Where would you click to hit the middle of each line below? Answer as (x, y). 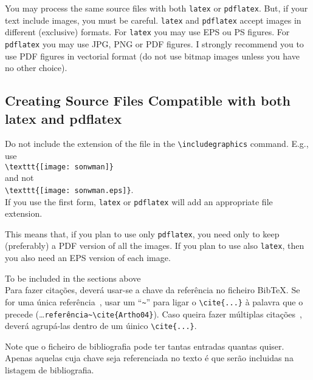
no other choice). (36, 68)
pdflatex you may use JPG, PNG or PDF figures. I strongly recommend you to (154, 43)
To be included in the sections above (73, 278)
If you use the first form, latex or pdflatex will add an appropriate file (139, 201)
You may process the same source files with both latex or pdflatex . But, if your (156, 8)
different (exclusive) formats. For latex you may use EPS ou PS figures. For (147, 32)
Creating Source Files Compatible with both (148, 100)
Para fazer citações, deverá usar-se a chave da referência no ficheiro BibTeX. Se (153, 290)
